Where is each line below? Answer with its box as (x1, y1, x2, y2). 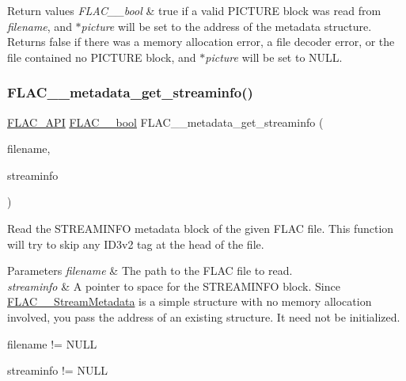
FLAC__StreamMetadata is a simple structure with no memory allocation (7, 293, 372, 310)
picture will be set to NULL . (205, 48, 343, 65)
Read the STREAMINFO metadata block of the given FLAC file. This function (7, 219, 394, 236)
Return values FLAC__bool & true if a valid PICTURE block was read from (7, 2, 381, 18)
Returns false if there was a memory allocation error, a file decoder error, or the (7, 33, 395, 50)
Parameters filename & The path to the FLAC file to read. (7, 262, 293, 279)
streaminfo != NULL (7, 362, 108, 379)
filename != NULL (7, 335, 97, 352)
